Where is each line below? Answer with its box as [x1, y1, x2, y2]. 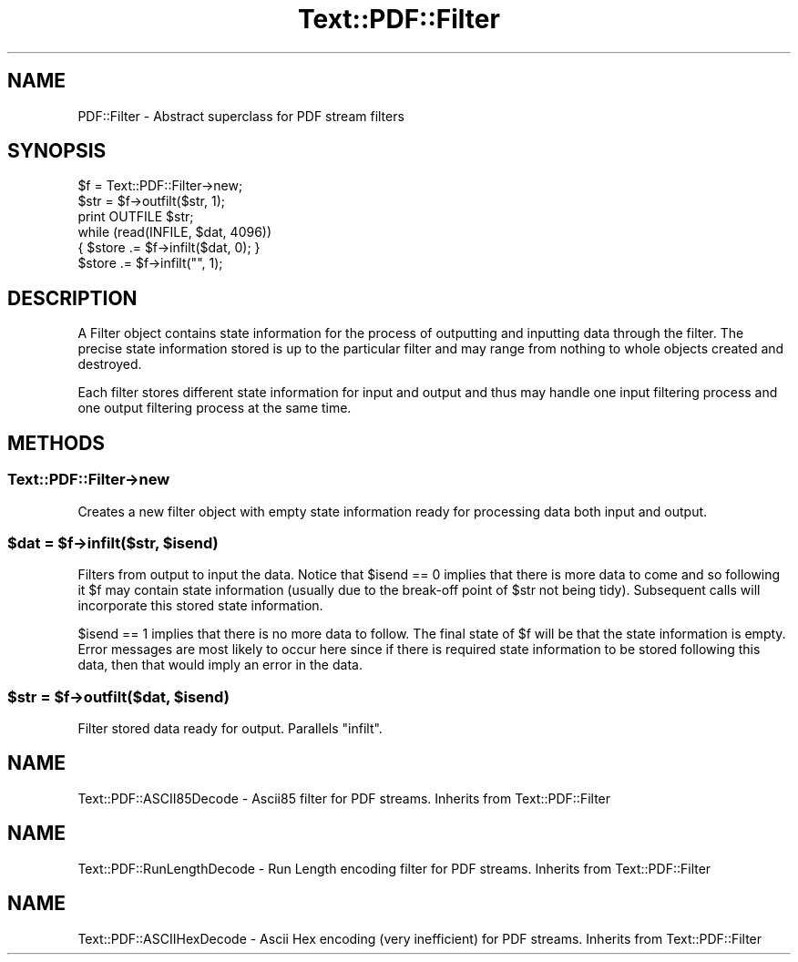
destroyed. [77, 356, 142, 373]
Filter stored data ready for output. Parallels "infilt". [77, 721, 383, 736]
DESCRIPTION [7, 286, 138, 310]
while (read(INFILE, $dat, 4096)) [77, 224, 272, 240]
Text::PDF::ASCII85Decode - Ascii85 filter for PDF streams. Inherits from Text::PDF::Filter [77, 790, 611, 806]
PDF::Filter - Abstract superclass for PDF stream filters [77, 107, 404, 124]
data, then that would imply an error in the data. [77, 657, 363, 673]
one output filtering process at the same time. [77, 400, 352, 416]
